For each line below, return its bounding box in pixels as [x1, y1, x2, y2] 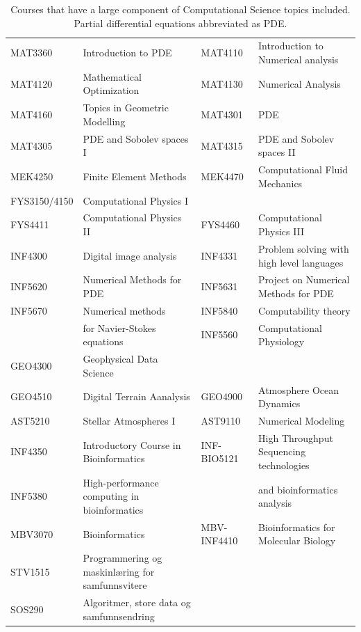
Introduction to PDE [83, 45, 172, 60]
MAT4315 [201, 138, 243, 152]
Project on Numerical [258, 272, 350, 287]
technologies [258, 457, 310, 472]
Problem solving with [258, 241, 349, 255]
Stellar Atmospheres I [83, 413, 176, 427]
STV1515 [10, 564, 50, 578]
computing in [83, 489, 140, 503]
